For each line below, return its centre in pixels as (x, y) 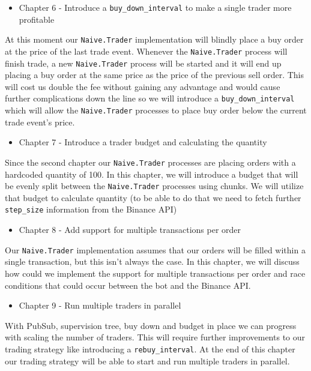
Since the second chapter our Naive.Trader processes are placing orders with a (150, 162)
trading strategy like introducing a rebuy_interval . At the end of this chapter (150, 348)
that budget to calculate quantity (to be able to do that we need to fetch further (153, 197)
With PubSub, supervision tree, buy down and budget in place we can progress (151, 325)
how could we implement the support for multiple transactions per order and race (155, 273)
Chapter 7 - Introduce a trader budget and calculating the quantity (143, 142)
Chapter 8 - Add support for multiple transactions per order (130, 230)
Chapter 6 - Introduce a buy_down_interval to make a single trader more (155, 7)
